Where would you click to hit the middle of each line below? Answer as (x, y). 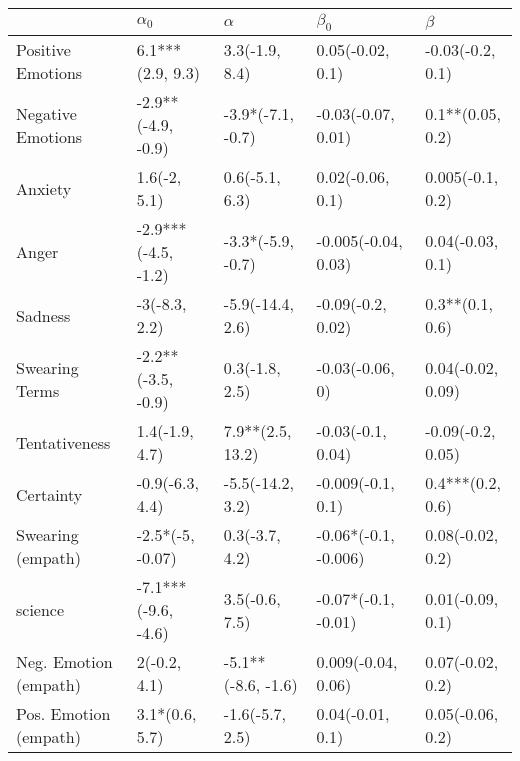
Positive (43, 50)
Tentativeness (63, 442)
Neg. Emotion (64, 662)
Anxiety (44, 188)
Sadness (43, 315)
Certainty (49, 494)
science (40, 610)
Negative (46, 113)
